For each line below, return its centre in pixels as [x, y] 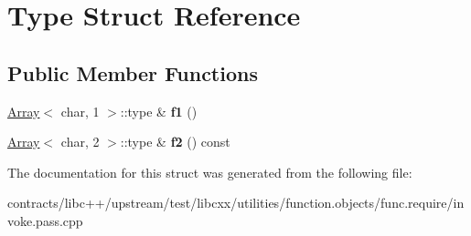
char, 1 [80, 111]
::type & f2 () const [175, 142]
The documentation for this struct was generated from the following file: [210, 172]
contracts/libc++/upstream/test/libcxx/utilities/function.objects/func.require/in [236, 203]
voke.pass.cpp [45, 220]
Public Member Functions [133, 72]
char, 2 [80, 142]
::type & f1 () [159, 111]
